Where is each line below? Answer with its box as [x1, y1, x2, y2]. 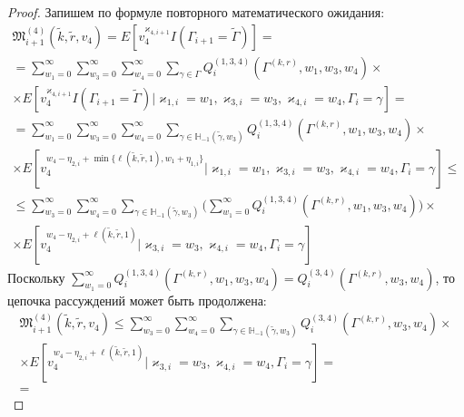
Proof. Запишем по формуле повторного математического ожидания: [7, 3, 385, 21]
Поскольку [7, 267, 65, 286]
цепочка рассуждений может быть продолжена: [7, 290, 267, 309]
